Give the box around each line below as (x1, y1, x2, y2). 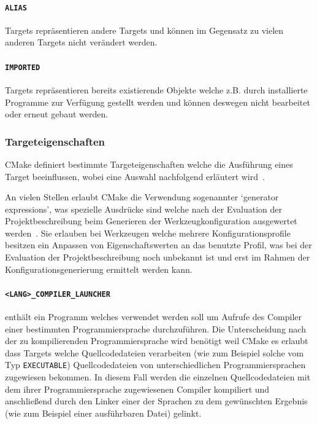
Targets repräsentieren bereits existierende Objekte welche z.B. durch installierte (5, 83, 308, 96)
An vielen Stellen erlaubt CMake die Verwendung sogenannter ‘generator (5, 190, 279, 203)
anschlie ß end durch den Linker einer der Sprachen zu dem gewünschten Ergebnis (5, 395, 308, 407)
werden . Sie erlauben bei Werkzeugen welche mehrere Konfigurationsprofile (5, 226, 291, 239)
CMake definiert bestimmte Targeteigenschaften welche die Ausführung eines (5, 157, 293, 170)
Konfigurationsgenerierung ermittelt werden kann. (5, 262, 193, 275)
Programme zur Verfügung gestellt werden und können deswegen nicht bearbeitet (5, 95, 310, 108)
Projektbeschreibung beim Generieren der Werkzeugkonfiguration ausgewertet (5, 214, 297, 227)
